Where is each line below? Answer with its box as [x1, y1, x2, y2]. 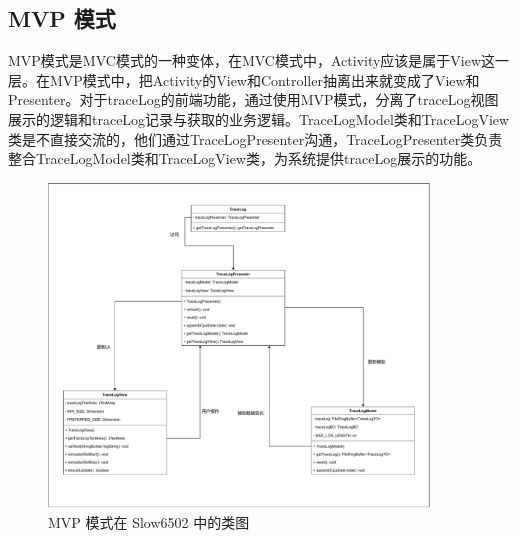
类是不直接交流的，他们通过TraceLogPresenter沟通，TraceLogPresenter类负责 [8, 128, 503, 149]
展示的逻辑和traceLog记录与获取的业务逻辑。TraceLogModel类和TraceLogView [8, 108, 510, 129]
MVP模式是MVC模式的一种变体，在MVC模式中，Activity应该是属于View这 [8, 50, 496, 71]
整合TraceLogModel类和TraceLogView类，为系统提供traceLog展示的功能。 [8, 148, 482, 169]
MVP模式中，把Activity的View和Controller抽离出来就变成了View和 [49, 69, 480, 90]
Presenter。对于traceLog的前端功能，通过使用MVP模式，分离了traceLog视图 [8, 89, 499, 110]
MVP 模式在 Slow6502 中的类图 [48, 512, 250, 533]
